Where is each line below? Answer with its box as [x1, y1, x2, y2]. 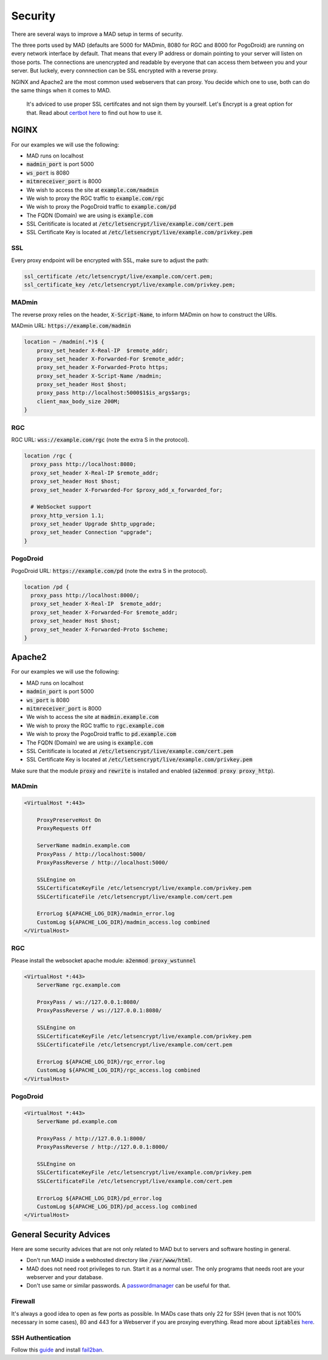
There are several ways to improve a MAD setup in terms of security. [11, 30, 183, 38]
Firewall [11, 1297, 36, 1306]
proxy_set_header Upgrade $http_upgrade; [30, 521, 156, 527]
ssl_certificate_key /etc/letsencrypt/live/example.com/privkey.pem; [24, 282, 236, 288]
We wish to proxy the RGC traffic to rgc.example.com [26, 721, 165, 729]
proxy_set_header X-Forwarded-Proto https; [36, 364, 168, 371]
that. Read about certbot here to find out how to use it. [26, 109, 163, 116]
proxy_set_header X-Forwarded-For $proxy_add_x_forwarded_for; [30, 487, 223, 493]
